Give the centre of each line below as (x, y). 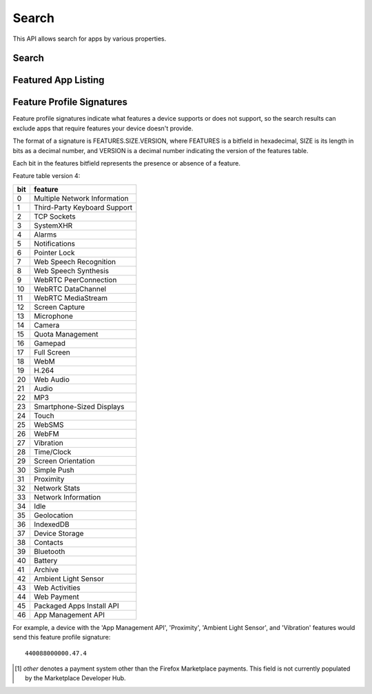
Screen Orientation (64, 461)
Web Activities (57, 588)
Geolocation (53, 515)
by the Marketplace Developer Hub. (76, 678)
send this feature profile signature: (62, 637)
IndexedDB (51, 524)
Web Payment (56, 597)
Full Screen (52, 352)
